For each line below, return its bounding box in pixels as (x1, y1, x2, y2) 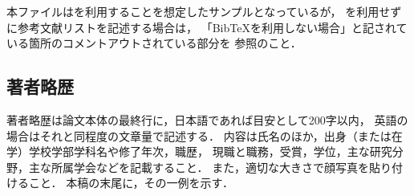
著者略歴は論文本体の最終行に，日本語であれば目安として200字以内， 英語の (6, 111, 408, 128)
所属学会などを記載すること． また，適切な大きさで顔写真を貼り (51, 158, 392, 175)
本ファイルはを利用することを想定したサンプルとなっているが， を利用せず (6, 3, 402, 19)
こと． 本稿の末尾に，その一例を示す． (28, 174, 233, 191)
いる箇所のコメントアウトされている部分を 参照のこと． (6, 35, 302, 51)
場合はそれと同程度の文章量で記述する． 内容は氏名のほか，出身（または (6, 127, 392, 144)
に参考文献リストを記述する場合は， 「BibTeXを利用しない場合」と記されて (6, 18, 408, 35)
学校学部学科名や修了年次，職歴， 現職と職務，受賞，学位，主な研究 (28, 143, 392, 160)
